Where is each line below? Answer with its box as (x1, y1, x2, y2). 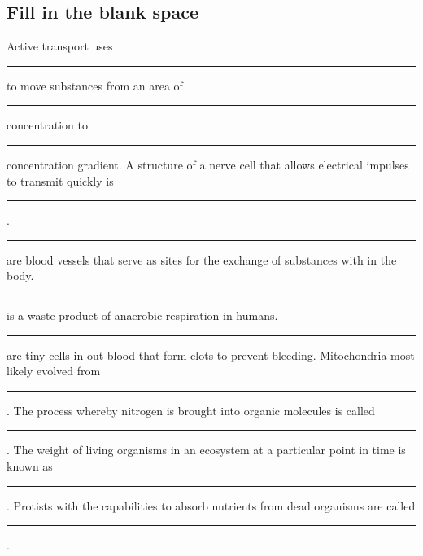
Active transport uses (7, 37, 113, 55)
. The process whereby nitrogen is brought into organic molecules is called (7, 401, 375, 418)
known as (7, 457, 53, 474)
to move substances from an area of (7, 77, 183, 94)
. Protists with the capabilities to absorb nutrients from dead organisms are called (7, 497, 416, 514)
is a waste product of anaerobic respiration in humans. (7, 306, 278, 323)
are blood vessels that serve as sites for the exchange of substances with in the (7, 251, 397, 268)
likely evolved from (7, 362, 101, 379)
